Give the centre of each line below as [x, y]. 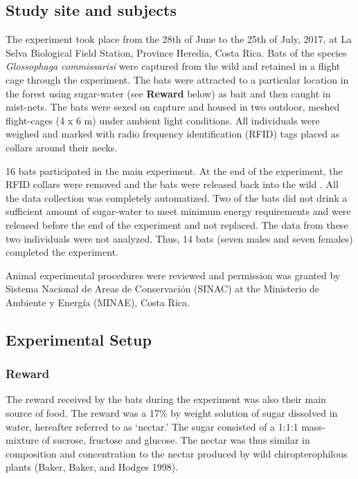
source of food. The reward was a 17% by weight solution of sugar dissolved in [172, 413]
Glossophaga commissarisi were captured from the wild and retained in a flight [173, 66]
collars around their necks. [62, 147]
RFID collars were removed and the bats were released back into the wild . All [172, 184]
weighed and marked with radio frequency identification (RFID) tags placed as [173, 134]
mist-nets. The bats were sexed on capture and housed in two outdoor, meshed [173, 107]
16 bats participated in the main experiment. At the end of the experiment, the [174, 170]
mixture [22, 440]
